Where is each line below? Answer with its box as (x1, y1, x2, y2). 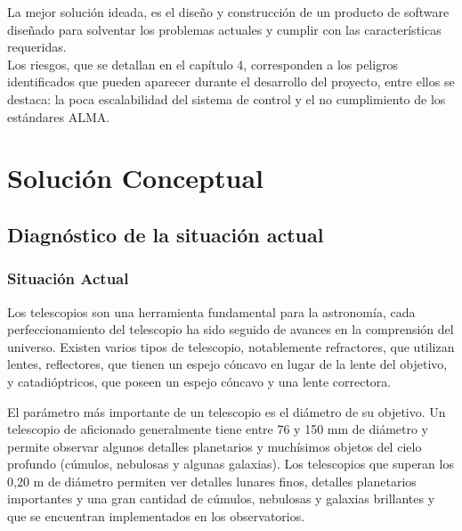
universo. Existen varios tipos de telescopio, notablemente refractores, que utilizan (7, 337, 455, 355)
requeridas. (7, 37, 67, 56)
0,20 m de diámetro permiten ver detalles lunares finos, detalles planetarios (7, 471, 417, 490)
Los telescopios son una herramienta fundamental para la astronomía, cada (7, 302, 416, 321)
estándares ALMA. (7, 107, 110, 126)
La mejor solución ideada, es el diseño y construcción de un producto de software (7, 3, 450, 20)
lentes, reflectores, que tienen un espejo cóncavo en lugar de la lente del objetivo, (7, 355, 448, 373)
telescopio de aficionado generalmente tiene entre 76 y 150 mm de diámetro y (7, 420, 429, 438)
